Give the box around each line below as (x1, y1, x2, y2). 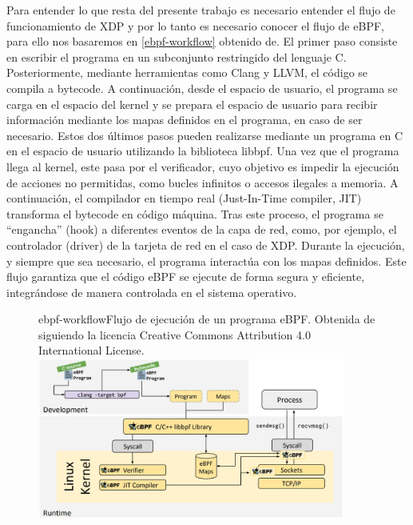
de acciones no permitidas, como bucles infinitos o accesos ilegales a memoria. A (6, 174, 399, 190)
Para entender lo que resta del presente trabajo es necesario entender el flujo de (6, 2, 395, 18)
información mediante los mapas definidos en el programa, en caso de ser (6, 111, 363, 128)
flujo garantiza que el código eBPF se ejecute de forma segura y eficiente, (6, 268, 365, 285)
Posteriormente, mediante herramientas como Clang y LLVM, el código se (6, 64, 368, 81)
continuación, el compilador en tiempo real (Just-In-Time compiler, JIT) (6, 190, 362, 206)
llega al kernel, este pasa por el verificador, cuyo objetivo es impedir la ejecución (6, 158, 399, 174)
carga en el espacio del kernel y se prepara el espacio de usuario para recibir (6, 95, 378, 112)
